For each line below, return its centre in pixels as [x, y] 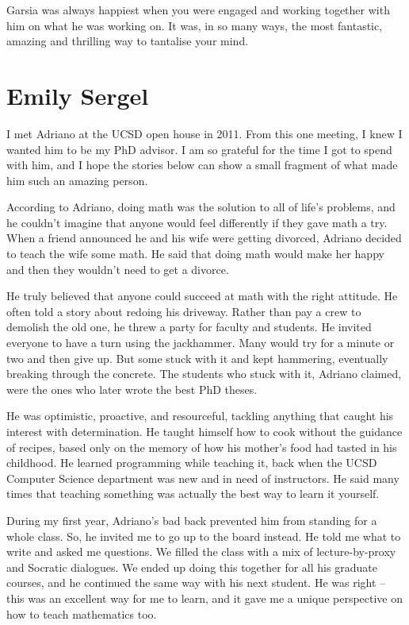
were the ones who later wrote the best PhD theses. [132, 389]
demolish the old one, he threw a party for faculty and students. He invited [189, 327]
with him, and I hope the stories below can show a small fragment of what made [202, 165]
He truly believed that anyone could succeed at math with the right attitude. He [202, 296]
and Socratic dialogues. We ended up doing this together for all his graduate [192, 567]
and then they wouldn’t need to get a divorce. [118, 269]
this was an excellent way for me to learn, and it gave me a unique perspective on [205, 598]
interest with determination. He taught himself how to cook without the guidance [204, 431]
